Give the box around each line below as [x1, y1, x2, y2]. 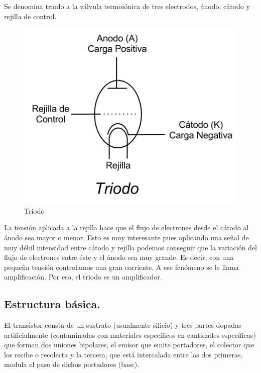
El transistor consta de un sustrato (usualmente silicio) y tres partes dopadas [4, 320, 241, 330]
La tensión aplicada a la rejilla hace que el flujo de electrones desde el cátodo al [4, 222, 249, 233]
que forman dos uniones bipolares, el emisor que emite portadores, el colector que [4, 339, 254, 350]
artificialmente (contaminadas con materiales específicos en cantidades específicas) [4, 329, 256, 340]
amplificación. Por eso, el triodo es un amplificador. [4, 271, 162, 282]
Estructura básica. [4, 296, 101, 312]
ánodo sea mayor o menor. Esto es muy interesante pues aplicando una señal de [4, 232, 249, 242]
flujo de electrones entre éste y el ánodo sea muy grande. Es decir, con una [4, 252, 234, 262]
